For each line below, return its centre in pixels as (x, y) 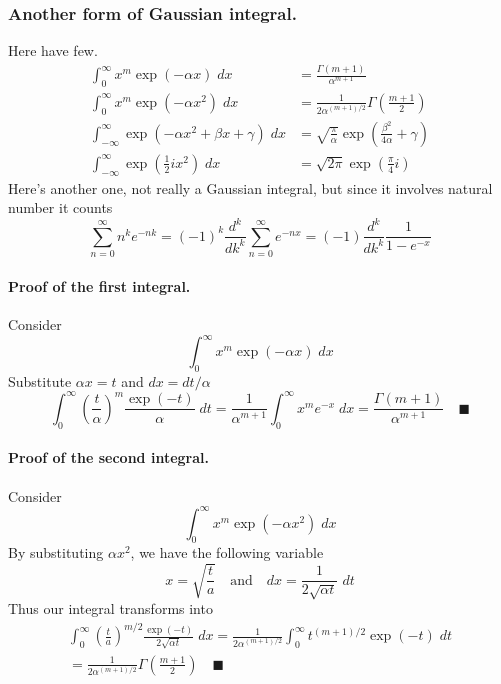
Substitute (40, 380)
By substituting (56, 552)
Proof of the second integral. (108, 457)
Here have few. (53, 50)
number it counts (60, 207)
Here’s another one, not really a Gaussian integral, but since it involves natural (250, 187)
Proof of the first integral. (99, 285)
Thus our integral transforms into (110, 607)
